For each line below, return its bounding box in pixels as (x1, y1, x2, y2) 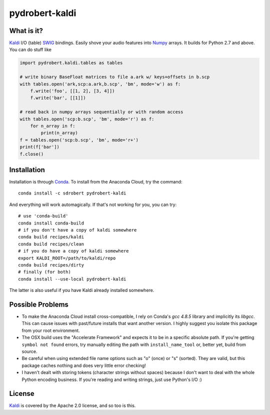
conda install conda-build (18, 220, 84, 226)
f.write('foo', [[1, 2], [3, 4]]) (30, 88, 115, 93)
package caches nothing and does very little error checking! (21, 362, 146, 368)
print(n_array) (40, 130, 78, 136)
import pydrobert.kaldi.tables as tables (19, 60, 123, 66)
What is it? (9, 26, 43, 35)
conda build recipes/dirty (18, 262, 84, 267)
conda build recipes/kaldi (18, 234, 84, 240)
